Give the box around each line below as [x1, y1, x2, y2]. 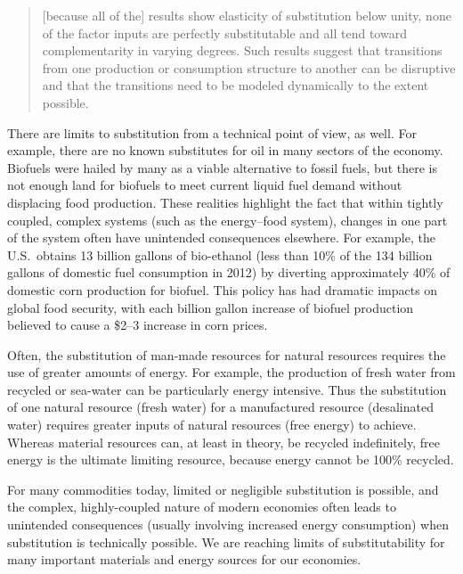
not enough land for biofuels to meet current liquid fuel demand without [7, 176, 402, 194]
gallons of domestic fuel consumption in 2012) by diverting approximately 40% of [7, 263, 451, 282]
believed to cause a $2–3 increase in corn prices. [7, 316, 268, 334]
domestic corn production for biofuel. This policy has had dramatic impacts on [7, 280, 438, 299]
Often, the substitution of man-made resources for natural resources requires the [7, 345, 446, 364]
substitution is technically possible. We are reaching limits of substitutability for [7, 532, 445, 551]
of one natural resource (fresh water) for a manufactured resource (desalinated [7, 398, 434, 416]
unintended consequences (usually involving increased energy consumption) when [7, 515, 449, 534]
